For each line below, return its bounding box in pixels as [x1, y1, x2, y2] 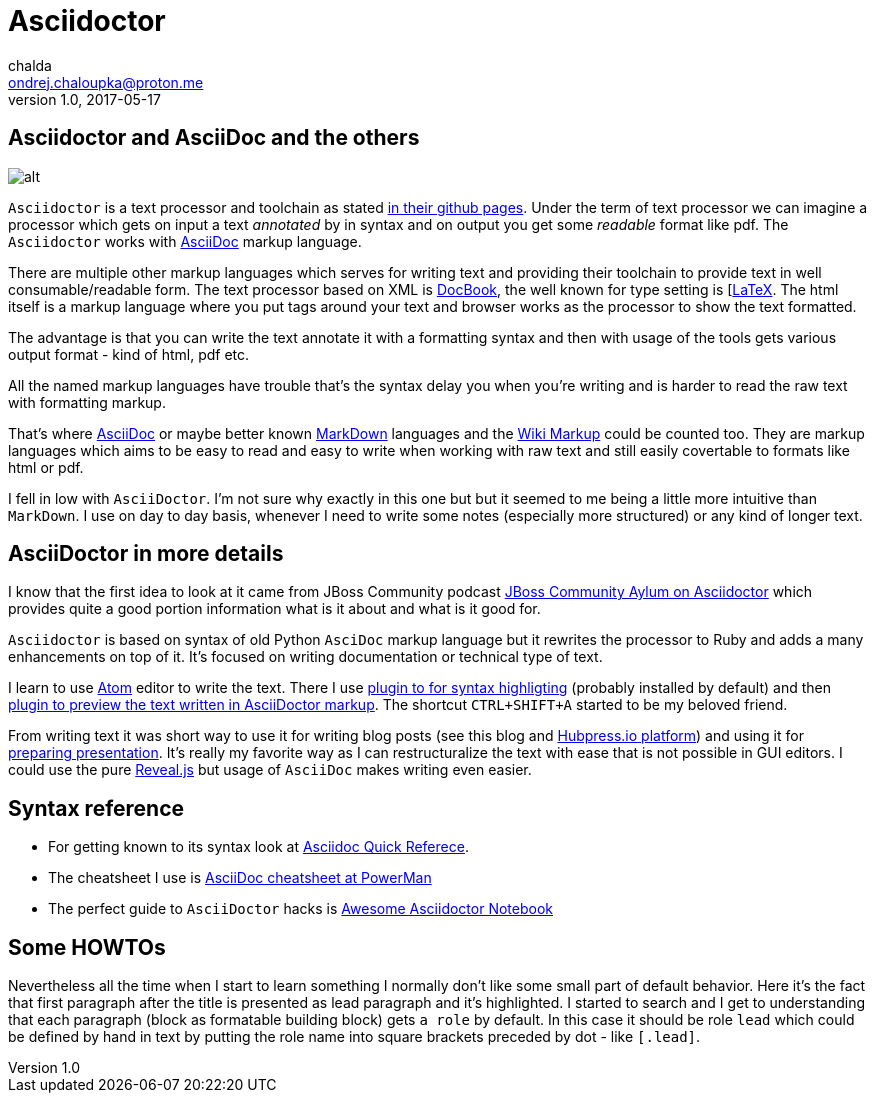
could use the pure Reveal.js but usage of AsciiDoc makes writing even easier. [8, 761, 532, 779]
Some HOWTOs [8, 934, 166, 960]
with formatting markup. [8, 393, 166, 411]
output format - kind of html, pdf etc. [8, 345, 250, 363]
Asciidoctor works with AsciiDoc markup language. [8, 232, 362, 250]
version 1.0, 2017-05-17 [8, 90, 161, 108]
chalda [8, 56, 52, 74]
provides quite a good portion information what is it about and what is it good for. [8, 600, 541, 618]
